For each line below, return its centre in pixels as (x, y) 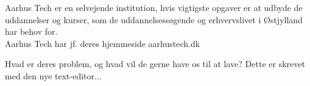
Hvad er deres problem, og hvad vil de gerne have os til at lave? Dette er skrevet (155, 64)
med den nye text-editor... (53, 75)
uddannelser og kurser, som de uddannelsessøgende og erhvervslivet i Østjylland (154, 19)
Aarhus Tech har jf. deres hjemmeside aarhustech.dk (103, 43)
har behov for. (31, 31)
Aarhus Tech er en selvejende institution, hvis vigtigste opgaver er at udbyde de (154, 7)
